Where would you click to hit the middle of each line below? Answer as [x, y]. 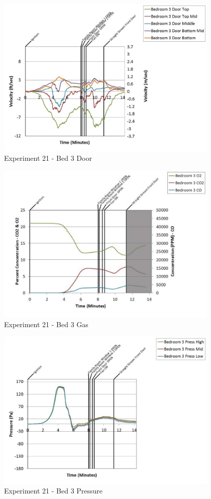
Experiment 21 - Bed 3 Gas [46, 324]
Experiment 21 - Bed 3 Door [48, 158]
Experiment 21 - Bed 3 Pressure [54, 491]
